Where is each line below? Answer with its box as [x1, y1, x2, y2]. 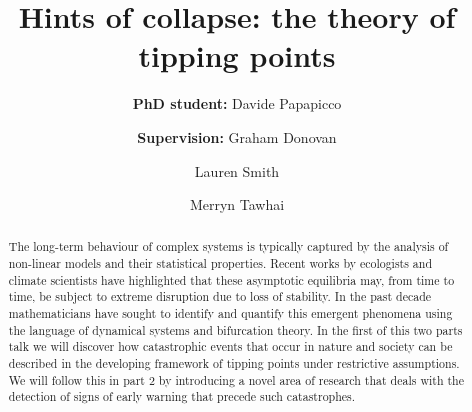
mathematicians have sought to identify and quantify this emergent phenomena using [8, 305, 453, 322]
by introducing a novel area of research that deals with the [158, 371, 464, 388]
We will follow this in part [8, 371, 145, 388]
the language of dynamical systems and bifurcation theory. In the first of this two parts [8, 321, 463, 338]
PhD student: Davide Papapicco [132, 93, 342, 114]
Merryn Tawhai [189, 194, 285, 215]
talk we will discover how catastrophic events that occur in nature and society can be [8, 338, 453, 355]
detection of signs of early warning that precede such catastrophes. [8, 388, 356, 405]
